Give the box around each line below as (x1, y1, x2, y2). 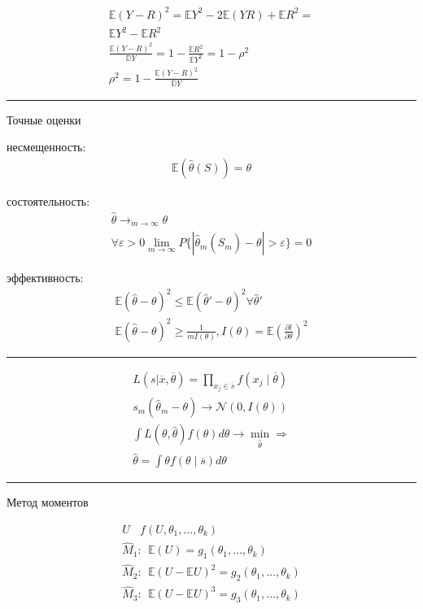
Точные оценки (7, 111, 81, 128)
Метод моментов (7, 494, 89, 511)
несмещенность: (7, 138, 86, 155)
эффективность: (7, 269, 84, 286)
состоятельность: (7, 192, 90, 209)
